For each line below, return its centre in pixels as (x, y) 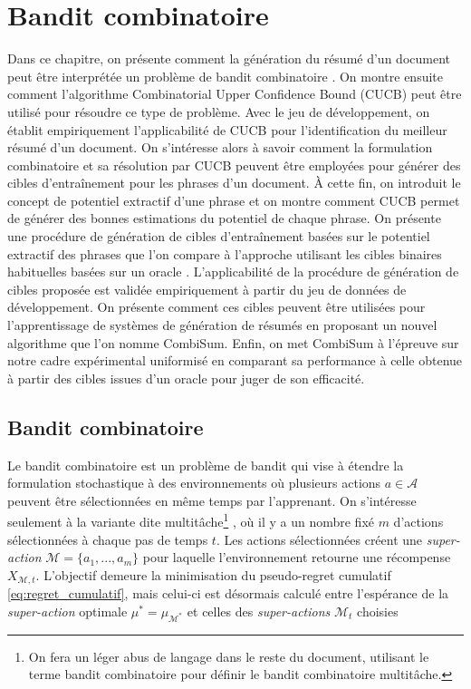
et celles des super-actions (259, 611)
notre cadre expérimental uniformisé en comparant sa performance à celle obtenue (235, 360)
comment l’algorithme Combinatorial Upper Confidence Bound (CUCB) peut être (235, 94)
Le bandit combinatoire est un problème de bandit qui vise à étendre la (206, 465)
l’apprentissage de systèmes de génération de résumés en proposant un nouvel (222, 325)
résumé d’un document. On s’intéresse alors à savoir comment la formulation (220, 147)
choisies (378, 611)
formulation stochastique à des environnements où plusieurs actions (194, 483)
